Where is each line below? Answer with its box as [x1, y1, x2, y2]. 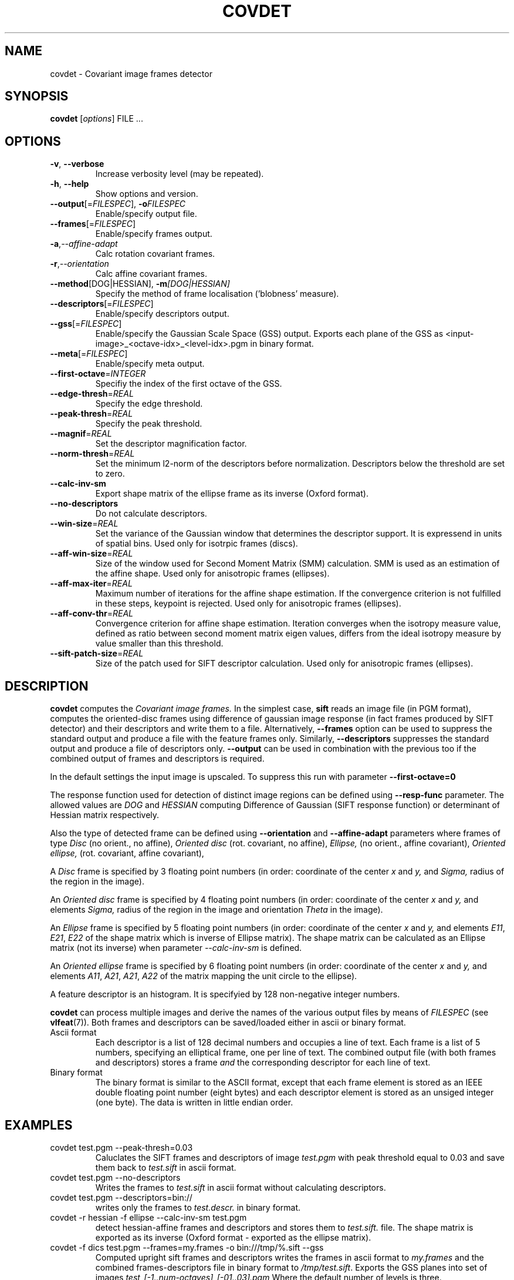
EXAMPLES [5, 1117, 73, 1132]
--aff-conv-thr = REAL [50, 608, 133, 619]
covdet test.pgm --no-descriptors [50, 1172, 181, 1182]
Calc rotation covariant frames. [95, 249, 215, 259]
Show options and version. [95, 189, 198, 199]
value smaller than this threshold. [95, 638, 224, 649]
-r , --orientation [50, 259, 109, 269]
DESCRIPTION [5, 678, 89, 693]
